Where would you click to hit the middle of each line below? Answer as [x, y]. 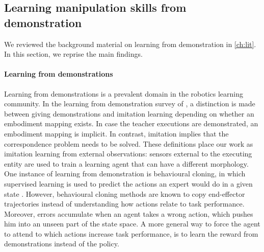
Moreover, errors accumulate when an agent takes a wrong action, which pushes [129, 213]
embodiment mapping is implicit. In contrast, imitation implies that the [116, 133]
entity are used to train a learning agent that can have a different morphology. [126, 163]
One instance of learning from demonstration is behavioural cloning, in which [125, 174]
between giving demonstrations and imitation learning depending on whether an [129, 113]
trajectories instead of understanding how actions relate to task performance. [124, 204]
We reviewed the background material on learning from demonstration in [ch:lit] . [130, 44]
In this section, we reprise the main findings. [73, 54]
